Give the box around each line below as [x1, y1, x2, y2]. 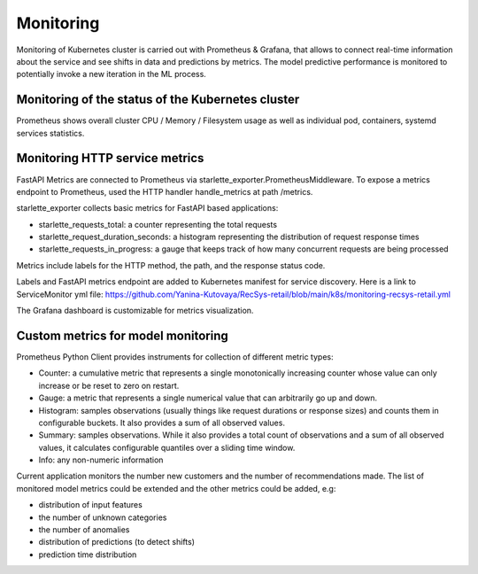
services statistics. [16, 128, 85, 138]
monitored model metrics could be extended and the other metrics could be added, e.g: [16, 483, 336, 493]
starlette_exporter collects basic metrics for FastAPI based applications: [16, 203, 279, 213]
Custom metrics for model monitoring [16, 328, 229, 343]
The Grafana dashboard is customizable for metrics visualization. [16, 306, 254, 316]
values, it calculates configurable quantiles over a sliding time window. [38, 442, 296, 453]
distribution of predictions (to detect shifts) [38, 537, 195, 547]
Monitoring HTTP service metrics [16, 151, 204, 166]
